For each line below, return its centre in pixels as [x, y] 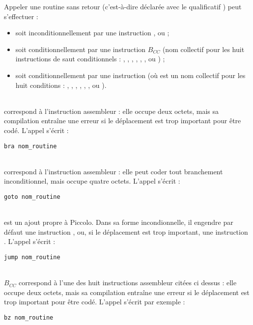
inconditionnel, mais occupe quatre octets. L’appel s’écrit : [92, 181]
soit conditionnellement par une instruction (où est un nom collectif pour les [130, 75]
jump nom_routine [32, 257]
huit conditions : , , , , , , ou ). [61, 85]
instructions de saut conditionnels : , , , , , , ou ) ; [90, 59]
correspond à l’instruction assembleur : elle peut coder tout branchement [113, 171]
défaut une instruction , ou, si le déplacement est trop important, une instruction [126, 231]
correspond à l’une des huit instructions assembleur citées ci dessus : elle [128, 283]
